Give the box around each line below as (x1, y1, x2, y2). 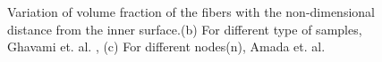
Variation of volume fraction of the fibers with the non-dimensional (7, 3, 375, 20)
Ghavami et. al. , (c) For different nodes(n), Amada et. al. (7, 37, 326, 56)
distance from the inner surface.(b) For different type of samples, (7, 19, 362, 38)
